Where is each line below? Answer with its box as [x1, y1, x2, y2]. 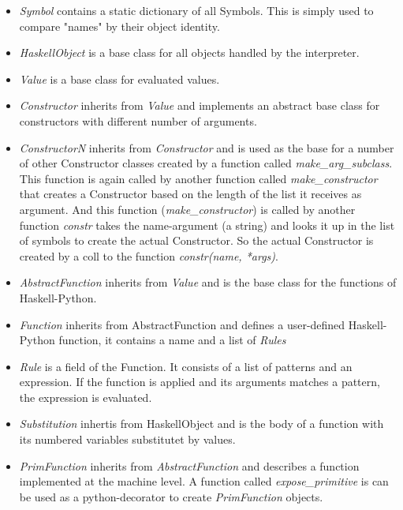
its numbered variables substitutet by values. [19, 431, 236, 448]
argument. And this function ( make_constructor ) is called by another [19, 201, 356, 217]
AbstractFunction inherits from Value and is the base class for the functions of [19, 274, 397, 291]
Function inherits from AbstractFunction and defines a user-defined [19, 316, 345, 332]
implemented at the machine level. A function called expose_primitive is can [19, 473, 389, 489]
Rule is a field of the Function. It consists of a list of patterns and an [19, 358, 353, 374]
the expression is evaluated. [19, 388, 152, 405]
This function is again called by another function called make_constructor [19, 170, 378, 186]
